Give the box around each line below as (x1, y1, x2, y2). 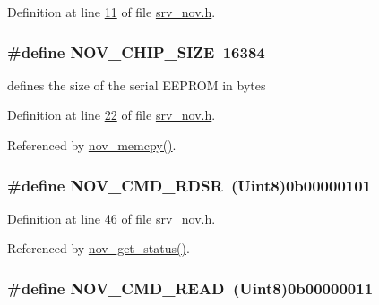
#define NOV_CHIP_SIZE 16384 (7, 40, 265, 63)
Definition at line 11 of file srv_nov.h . (7, 3, 216, 21)
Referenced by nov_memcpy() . (7, 136, 177, 154)
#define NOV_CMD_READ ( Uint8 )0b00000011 (7, 276, 374, 299)
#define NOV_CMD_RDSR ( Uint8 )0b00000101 (7, 174, 372, 196)
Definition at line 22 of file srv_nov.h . (7, 106, 216, 124)
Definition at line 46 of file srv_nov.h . (7, 208, 216, 227)
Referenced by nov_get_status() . (7, 239, 190, 258)
